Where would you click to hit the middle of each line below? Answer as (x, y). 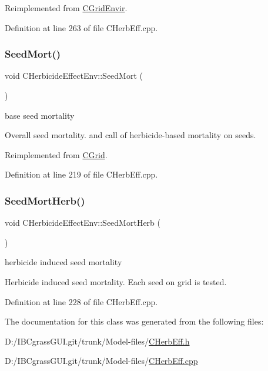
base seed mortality (40, 115)
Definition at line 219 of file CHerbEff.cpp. (81, 174)
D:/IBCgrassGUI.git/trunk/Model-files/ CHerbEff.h (97, 341)
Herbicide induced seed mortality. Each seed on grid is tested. (116, 281)
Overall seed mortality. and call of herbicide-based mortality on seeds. (130, 135)
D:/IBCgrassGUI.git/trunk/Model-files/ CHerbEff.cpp (101, 361)
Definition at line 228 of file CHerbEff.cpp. (81, 301)
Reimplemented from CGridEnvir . (66, 8)
